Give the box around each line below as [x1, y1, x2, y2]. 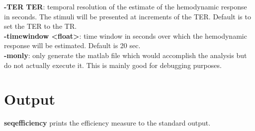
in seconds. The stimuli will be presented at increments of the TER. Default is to [4, 11, 251, 21]
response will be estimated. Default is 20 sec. [4, 40, 141, 51]
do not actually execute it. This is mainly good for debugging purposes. [4, 60, 222, 70]
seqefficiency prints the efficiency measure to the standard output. [4, 118, 211, 128]
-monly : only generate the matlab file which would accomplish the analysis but [4, 50, 247, 60]
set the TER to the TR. [4, 21, 77, 31]
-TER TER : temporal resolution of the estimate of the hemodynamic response [4, 1, 247, 11]
